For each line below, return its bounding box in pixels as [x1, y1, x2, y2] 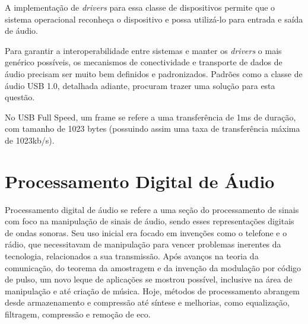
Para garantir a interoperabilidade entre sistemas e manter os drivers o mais [5, 44, 282, 56]
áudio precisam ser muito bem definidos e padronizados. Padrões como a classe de [5, 67, 303, 80]
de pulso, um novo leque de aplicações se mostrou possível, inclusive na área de [5, 273, 293, 285]
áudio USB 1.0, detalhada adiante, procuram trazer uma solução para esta [5, 79, 275, 91]
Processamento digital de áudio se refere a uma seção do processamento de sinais [5, 203, 299, 215]
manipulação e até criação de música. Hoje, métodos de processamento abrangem [5, 284, 300, 297]
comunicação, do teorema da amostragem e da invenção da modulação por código [5, 261, 301, 274]
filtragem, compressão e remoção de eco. [5, 308, 151, 320]
